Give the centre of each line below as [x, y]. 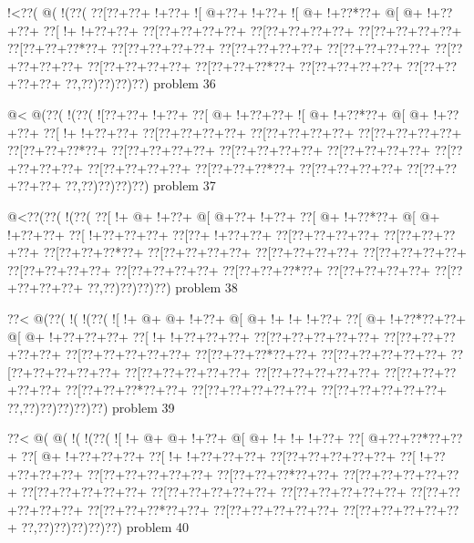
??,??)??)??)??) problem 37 [140, 185]
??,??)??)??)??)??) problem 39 [91, 407]
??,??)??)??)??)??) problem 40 [105, 527]
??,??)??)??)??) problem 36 [140, 83]
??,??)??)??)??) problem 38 [162, 287]
